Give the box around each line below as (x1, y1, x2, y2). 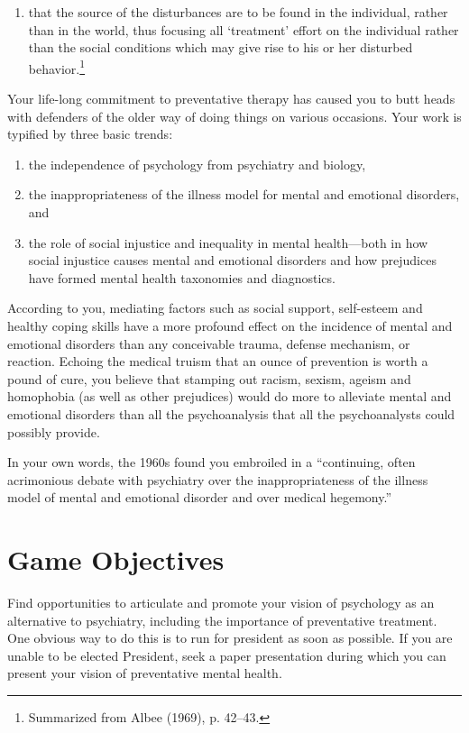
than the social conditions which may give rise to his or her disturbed (28, 38, 413, 57)
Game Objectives (7, 541, 225, 578)
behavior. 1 (28, 56, 86, 78)
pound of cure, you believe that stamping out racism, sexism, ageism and (7, 369, 411, 388)
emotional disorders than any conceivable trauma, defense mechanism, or (7, 334, 410, 353)
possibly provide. (7, 422, 100, 441)
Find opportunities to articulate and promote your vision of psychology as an (7, 593, 435, 612)
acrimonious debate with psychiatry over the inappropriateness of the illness (7, 470, 428, 489)
